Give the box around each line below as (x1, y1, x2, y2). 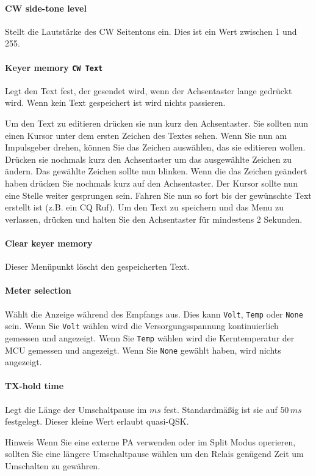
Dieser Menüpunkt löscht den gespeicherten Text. (5, 260, 190, 273)
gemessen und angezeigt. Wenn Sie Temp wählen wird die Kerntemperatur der (5, 331, 295, 344)
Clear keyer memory (5, 236, 93, 249)
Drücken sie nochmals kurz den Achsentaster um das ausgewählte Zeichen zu (5, 152, 292, 165)
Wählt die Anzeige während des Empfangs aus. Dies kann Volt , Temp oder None (5, 307, 303, 320)
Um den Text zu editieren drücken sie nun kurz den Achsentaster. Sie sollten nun (5, 117, 309, 130)
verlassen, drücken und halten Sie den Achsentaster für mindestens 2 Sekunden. (5, 212, 303, 225)
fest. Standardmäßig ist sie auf (163, 403, 278, 415)
